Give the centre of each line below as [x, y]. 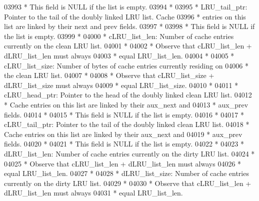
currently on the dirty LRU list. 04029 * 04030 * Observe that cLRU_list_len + [128, 183]
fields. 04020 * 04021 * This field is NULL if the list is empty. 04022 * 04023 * [124, 144]
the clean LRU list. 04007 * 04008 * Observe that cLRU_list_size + [109, 75]
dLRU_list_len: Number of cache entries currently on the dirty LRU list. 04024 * [129, 153]
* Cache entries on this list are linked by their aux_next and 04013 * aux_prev [126, 104]
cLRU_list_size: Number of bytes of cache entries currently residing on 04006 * [126, 65]
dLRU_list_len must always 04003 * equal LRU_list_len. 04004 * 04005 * [119, 55]
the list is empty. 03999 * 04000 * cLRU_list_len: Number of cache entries [119, 36]
